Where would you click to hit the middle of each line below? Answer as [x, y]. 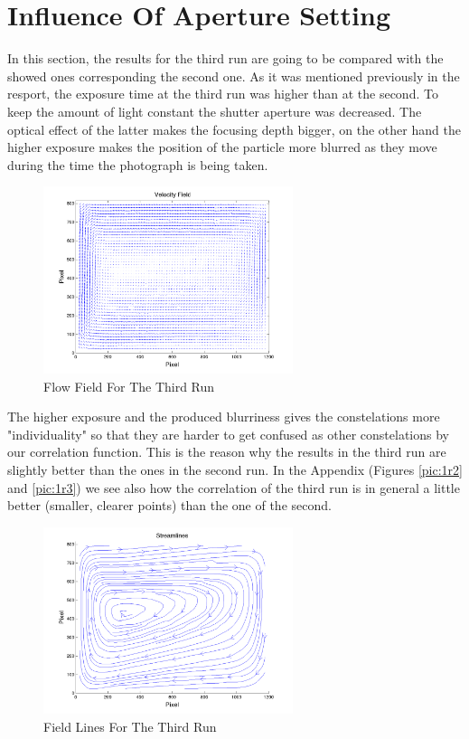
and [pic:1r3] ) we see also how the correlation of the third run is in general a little [234, 487]
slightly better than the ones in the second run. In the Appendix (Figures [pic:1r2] [235, 469]
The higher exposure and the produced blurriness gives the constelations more [224, 417]
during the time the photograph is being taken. [138, 164]
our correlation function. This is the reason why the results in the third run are [227, 452]
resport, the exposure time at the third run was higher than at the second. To [223, 94]
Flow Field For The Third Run [129, 386]
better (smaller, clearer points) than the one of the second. [169, 505]
